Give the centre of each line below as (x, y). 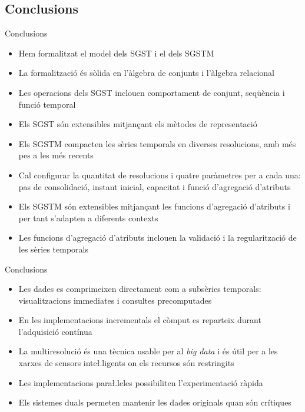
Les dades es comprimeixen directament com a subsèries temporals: (140, 289)
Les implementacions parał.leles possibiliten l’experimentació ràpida (141, 382)
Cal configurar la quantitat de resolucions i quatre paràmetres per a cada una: (160, 175)
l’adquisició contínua (55, 331)
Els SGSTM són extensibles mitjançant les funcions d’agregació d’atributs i (154, 206)
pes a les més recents (56, 155)
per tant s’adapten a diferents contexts (88, 217)
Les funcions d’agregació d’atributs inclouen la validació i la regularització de (158, 237)
